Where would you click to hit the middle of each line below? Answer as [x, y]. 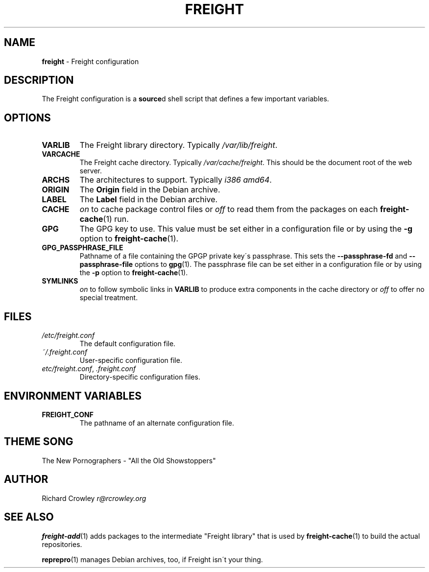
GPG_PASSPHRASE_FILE [83, 248]
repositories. [62, 544]
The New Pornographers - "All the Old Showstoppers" [129, 460]
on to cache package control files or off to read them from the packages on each [229, 209]
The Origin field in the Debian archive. [150, 190]
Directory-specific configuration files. [140, 377]
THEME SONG [39, 442]
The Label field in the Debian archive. [149, 200]
